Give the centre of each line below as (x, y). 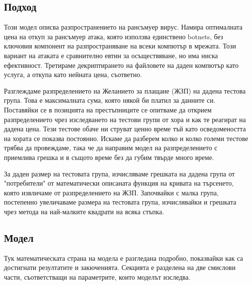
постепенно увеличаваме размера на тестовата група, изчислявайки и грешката (120, 202)
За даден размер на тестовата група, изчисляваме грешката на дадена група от (119, 173)
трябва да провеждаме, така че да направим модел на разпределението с (111, 148)
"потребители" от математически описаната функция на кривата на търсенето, (119, 183)
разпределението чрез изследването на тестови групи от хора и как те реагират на (125, 119)
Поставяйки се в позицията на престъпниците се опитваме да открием (108, 109)
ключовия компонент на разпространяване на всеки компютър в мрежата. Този (120, 46)
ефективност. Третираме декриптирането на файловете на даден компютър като (121, 65)
